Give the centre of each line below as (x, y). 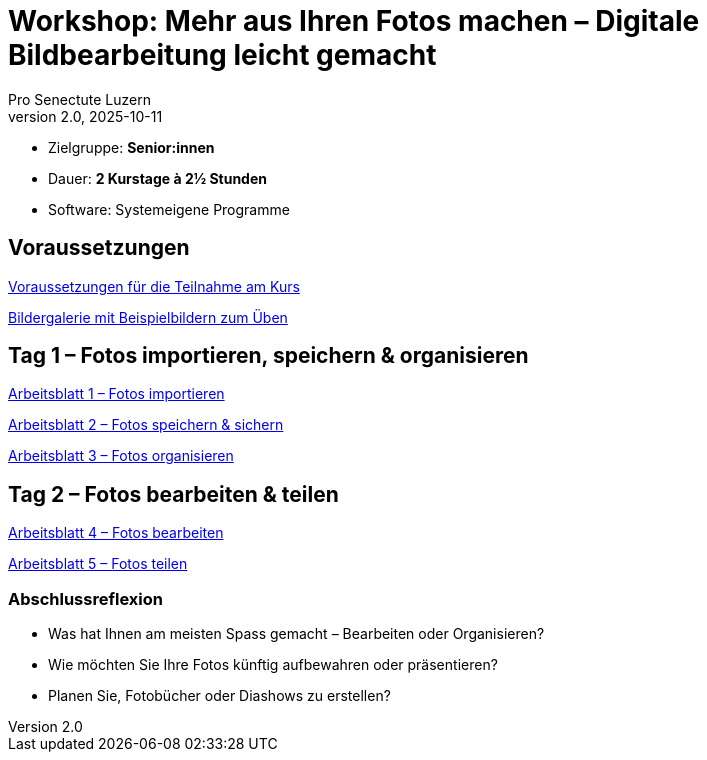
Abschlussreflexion (85, 598)
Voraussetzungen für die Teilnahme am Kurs (154, 286)
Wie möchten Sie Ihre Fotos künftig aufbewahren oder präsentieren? (273, 665)
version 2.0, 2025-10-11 (85, 116)
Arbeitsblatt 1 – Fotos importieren (116, 394)
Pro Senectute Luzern (79, 99)
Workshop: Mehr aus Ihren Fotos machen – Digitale (354, 21)
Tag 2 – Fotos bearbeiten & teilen (173, 494)
